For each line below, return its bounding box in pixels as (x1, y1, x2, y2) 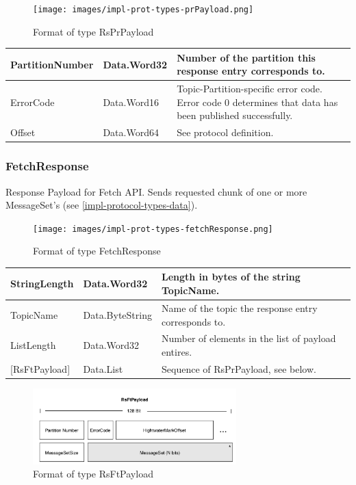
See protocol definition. (177, 125, 274, 140)
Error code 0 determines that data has (177, 94, 338, 109)
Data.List (83, 361, 123, 376)
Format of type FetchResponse (33, 244, 161, 258)
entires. (161, 344, 192, 358)
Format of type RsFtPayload (33, 467, 153, 481)
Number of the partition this (177, 50, 316, 64)
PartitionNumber (10, 57, 94, 71)
